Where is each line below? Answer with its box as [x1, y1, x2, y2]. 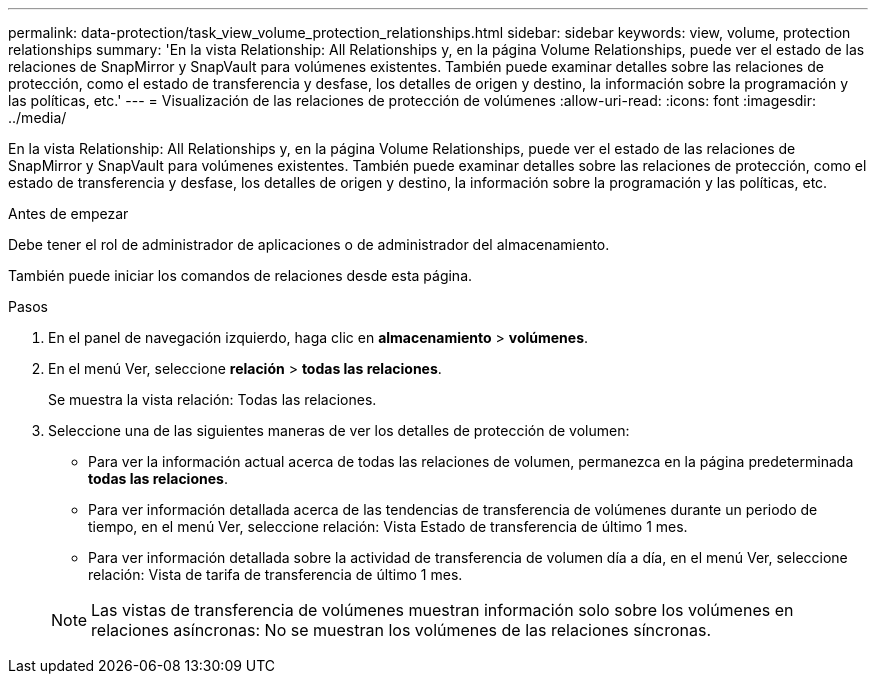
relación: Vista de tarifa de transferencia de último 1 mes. [88, 566, 463, 583]
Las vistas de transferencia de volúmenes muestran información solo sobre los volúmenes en [91, 600, 794, 620]
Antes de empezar [8, 205, 129, 222]
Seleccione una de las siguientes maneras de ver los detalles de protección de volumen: [48, 422, 630, 439]
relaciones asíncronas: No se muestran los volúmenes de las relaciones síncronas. [91, 620, 712, 640]
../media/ [8, 109, 67, 126]
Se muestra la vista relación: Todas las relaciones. [48, 391, 377, 408]
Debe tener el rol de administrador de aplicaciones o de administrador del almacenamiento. [8, 236, 610, 253]
